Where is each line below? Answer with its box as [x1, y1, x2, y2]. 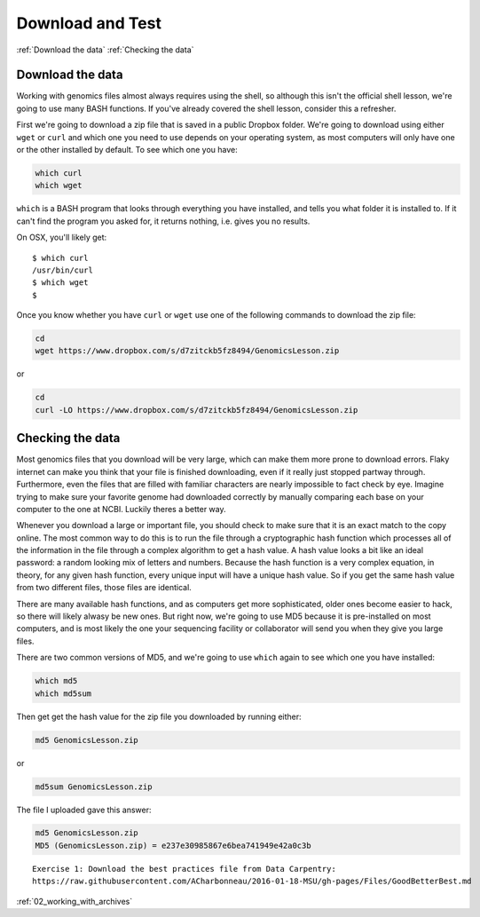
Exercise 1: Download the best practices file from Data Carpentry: [32, 864, 336, 874]
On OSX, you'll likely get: [16, 232, 107, 243]
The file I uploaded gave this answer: [16, 804, 152, 815]
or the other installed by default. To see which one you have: [16, 145, 239, 155]
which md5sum [35, 688, 92, 699]
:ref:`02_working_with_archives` [16, 896, 133, 906]
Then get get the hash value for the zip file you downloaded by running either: [16, 711, 302, 722]
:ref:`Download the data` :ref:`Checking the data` [16, 44, 194, 55]
